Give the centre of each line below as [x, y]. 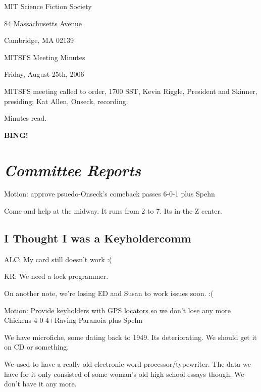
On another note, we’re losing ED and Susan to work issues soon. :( [109, 293]
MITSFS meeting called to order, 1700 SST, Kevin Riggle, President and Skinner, [131, 91]
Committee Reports [73, 170]
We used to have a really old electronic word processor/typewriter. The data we [127, 364]
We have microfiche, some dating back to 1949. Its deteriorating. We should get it [130, 337]
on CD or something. [37, 347]
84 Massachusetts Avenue [43, 23]
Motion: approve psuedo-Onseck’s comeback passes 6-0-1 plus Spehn [110, 194]
